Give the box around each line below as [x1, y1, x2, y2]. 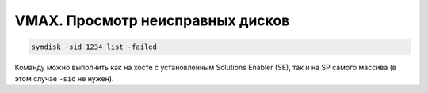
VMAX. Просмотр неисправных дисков [14, 12, 290, 29]
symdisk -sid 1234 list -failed [31, 43, 158, 51]
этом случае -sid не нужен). [14, 73, 114, 83]
